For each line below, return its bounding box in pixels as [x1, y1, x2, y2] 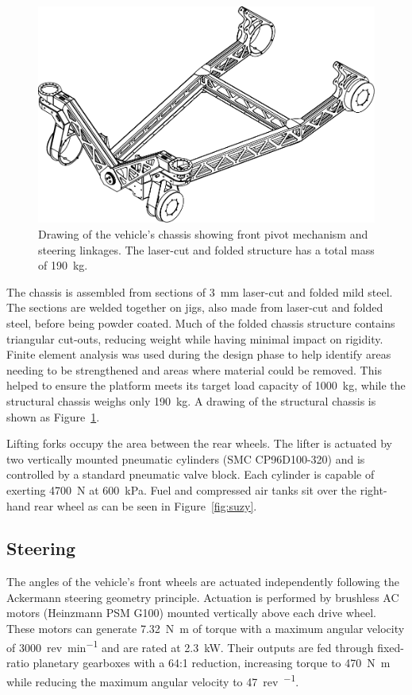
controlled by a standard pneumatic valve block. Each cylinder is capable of [6, 466, 375, 483]
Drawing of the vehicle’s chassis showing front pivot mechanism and [38, 226, 368, 242]
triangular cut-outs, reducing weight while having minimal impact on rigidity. [6, 330, 383, 347]
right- [360, 481, 387, 498]
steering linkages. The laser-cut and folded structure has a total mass [38, 241, 375, 258]
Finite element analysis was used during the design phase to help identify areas [6, 346, 391, 363]
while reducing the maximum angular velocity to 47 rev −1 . [6, 670, 299, 689]
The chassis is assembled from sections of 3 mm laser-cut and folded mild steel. [6, 283, 393, 300]
